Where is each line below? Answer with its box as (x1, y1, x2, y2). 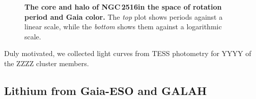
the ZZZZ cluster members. (4, 58, 89, 68)
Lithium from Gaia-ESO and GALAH (4, 82, 207, 98)
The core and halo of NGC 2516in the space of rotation (24, 2, 222, 12)
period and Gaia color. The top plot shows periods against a (24, 11, 223, 22)
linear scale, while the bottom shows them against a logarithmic (24, 21, 222, 32)
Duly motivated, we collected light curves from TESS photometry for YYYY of (4, 48, 251, 59)
